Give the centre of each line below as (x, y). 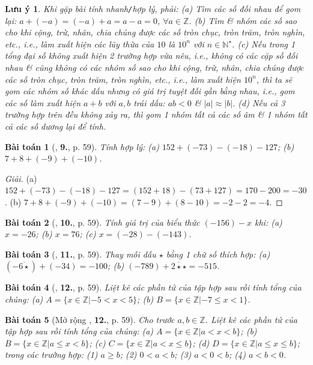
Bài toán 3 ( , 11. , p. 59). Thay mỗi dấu (81, 254)
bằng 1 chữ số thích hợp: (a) (218, 254)
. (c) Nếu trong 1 (264, 44)
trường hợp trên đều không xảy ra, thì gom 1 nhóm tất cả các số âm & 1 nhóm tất (156, 114)
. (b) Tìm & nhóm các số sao (243, 20)
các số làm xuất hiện (43, 102)
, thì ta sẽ (274, 79)
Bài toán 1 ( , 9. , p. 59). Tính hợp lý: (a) (82, 146)
